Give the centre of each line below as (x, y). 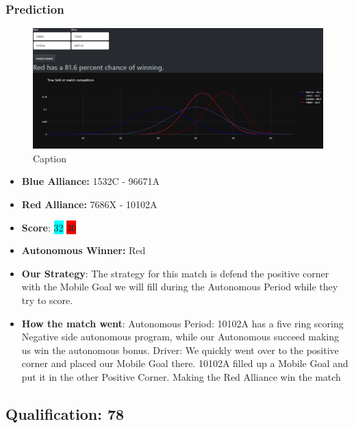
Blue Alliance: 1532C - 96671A (91, 181)
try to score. (47, 300)
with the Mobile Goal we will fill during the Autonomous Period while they (180, 287)
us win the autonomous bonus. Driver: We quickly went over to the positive (180, 350)
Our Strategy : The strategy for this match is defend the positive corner (175, 273)
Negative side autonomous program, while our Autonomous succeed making (180, 337)
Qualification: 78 (65, 413)
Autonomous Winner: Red (84, 250)
